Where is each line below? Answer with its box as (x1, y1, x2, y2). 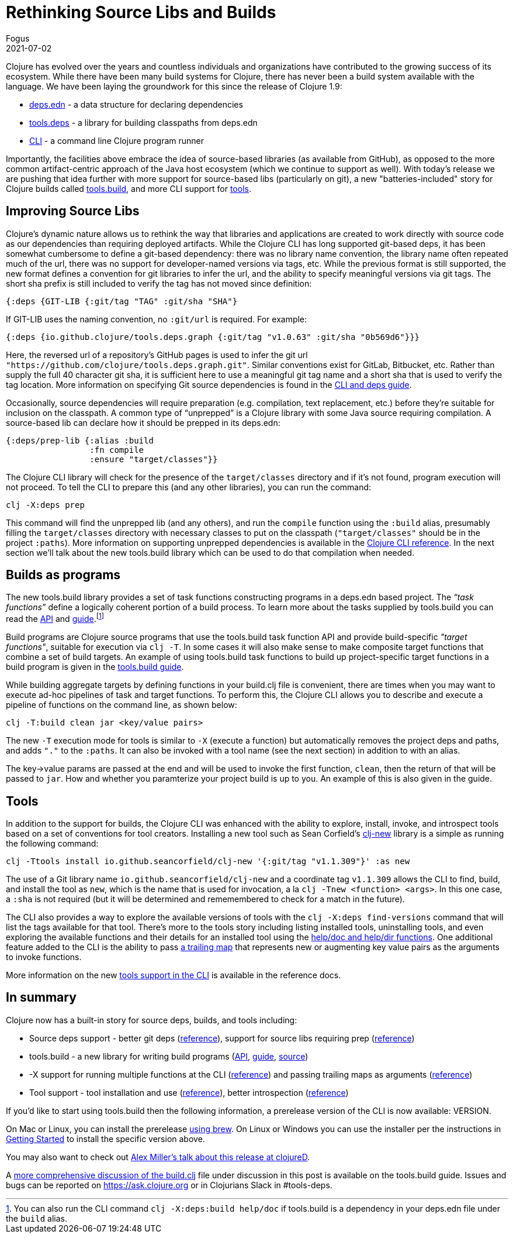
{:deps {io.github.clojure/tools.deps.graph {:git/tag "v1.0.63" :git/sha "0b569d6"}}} (6, 332, 420, 342)
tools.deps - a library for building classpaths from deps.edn (29, 117, 258, 128)
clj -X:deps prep (6, 500, 85, 510)
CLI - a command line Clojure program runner (29, 135, 204, 146)
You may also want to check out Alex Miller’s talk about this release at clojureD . (6, 1151, 310, 1162)
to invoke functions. (6, 951, 82, 962)
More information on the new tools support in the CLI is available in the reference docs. (6, 969, 341, 980)
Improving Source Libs (6, 204, 140, 219)
